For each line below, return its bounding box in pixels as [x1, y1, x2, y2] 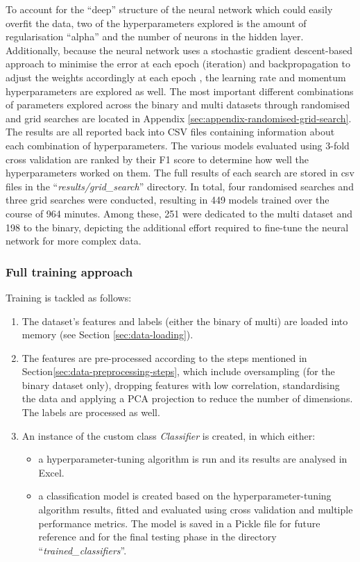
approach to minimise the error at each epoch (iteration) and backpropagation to [6, 56, 350, 71]
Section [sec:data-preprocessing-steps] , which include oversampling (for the [22, 364, 335, 379]
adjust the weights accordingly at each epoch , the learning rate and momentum [6, 69, 346, 84]
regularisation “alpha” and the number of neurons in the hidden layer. [6, 29, 304, 44]
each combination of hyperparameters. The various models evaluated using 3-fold [6, 138, 350, 152]
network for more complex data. [6, 233, 142, 248]
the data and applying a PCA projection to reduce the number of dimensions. [22, 391, 353, 406]
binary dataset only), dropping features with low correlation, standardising [22, 377, 340, 392]
